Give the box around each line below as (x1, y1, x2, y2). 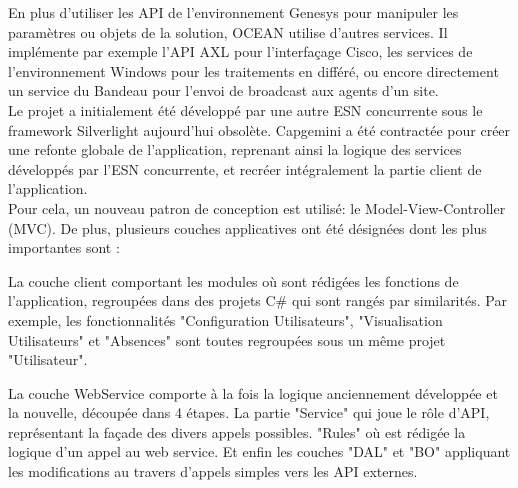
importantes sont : (8, 237, 120, 258)
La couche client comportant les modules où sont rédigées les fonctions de (8, 270, 459, 291)
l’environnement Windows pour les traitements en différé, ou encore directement (8, 60, 499, 81)
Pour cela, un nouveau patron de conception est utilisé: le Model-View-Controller (8, 197, 506, 218)
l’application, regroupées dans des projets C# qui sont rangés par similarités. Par (8, 290, 507, 311)
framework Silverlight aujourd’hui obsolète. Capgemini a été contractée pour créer (8, 119, 511, 140)
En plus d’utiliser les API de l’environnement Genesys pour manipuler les (8, 2, 459, 22)
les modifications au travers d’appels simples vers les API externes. (8, 461, 418, 482)
